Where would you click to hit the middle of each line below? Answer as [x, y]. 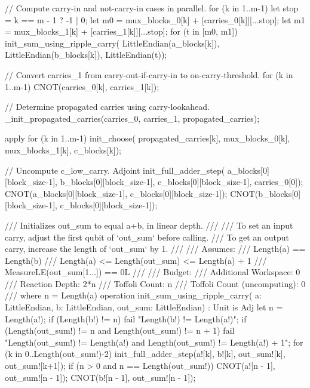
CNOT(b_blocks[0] [266, 193]
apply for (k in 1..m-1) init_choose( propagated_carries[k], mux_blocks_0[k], [148, 138]
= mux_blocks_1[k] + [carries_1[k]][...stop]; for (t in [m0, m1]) [121, 31]
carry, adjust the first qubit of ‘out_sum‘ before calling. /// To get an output [147, 237]
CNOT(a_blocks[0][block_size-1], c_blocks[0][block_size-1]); [116, 193]
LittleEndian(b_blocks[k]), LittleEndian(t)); [86, 55]
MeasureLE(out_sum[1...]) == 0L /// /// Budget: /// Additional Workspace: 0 [153, 272]
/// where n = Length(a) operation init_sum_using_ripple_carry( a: [133, 295]
